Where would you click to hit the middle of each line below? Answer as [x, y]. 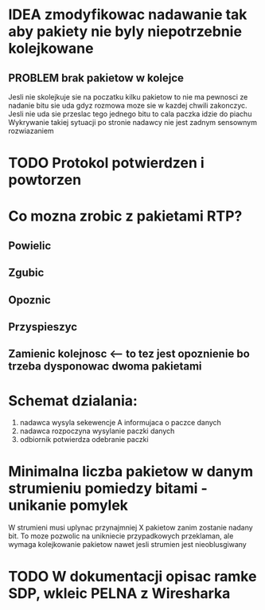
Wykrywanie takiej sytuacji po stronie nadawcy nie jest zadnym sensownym [132, 122]
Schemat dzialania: [73, 401]
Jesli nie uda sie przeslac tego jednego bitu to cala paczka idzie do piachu [130, 114]
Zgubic [26, 273]
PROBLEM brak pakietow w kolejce [96, 78]
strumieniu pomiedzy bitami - [108, 489]
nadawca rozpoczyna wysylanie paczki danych [97, 431]
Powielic [30, 246]
